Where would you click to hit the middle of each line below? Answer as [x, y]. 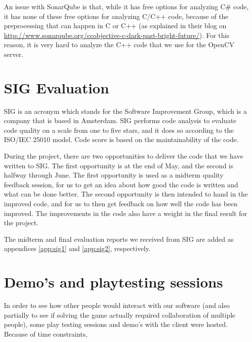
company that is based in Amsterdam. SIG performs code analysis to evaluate [120, 120]
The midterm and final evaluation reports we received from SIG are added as [119, 239]
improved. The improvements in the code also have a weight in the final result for [126, 213]
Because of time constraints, [46, 333]
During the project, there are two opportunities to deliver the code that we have [124, 156]
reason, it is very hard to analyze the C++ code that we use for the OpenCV [119, 45]
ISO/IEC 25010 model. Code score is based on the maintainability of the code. [121, 139]
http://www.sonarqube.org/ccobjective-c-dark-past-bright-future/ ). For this [117, 35]
